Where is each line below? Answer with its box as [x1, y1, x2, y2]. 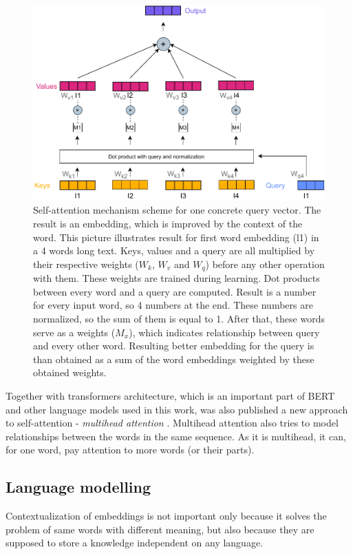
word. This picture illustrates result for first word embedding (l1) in [33, 229, 319, 244]
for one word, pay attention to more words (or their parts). [6, 442, 255, 457]
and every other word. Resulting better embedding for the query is [33, 338, 314, 353]
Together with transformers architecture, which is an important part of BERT [6, 388, 335, 402]
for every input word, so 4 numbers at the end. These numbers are [33, 298, 313, 312]
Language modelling [6, 476, 151, 497]
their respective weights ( [33, 256, 139, 271]
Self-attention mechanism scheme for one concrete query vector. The [33, 203, 321, 217]
